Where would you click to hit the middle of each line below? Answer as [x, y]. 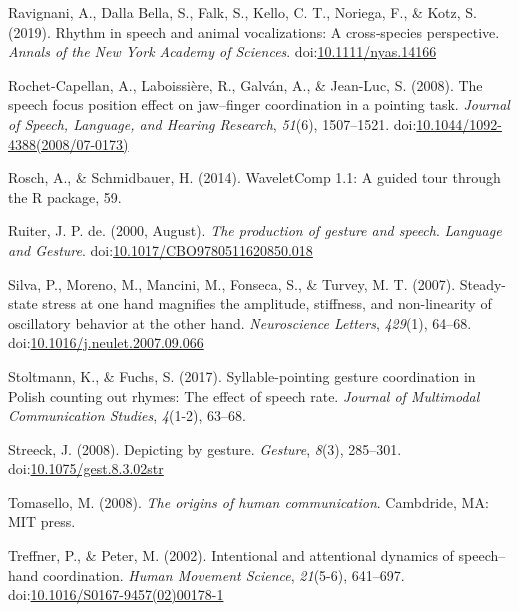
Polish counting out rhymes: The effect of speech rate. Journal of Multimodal [244, 395]
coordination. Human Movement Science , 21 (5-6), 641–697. [224, 574]
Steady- [483, 283]
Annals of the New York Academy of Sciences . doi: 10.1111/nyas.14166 [222, 51]
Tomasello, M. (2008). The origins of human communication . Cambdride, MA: [248, 501]
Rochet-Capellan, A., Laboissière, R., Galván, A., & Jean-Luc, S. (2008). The [245, 84]
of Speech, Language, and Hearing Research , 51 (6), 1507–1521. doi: [212, 123]
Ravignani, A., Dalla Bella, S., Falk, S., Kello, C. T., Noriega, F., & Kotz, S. [242, 12]
